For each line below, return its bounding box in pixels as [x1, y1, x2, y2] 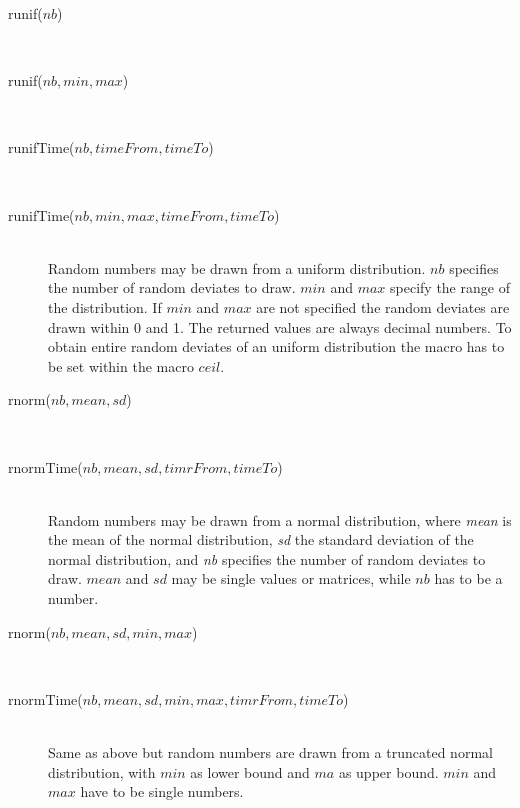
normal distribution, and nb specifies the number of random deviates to [48, 548, 486, 569]
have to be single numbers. [80, 781, 244, 802]
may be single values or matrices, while [171, 568, 411, 589]
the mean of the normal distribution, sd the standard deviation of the [48, 529, 474, 550]
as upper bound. [338, 761, 439, 782]
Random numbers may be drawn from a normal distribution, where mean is [48, 509, 512, 530]
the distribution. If [48, 296, 162, 317]
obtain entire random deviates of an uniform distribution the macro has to [48, 336, 505, 357]
